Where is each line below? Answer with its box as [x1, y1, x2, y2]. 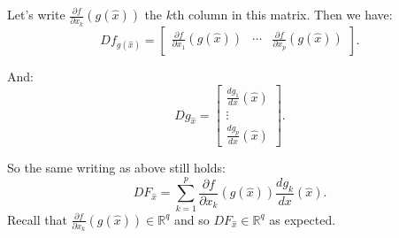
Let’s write [7, 5, 65, 23]
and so [174, 210, 210, 228]
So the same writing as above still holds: [7, 157, 226, 176]
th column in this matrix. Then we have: [173, 5, 393, 23]
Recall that [7, 210, 67, 228]
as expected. [269, 210, 336, 228]
